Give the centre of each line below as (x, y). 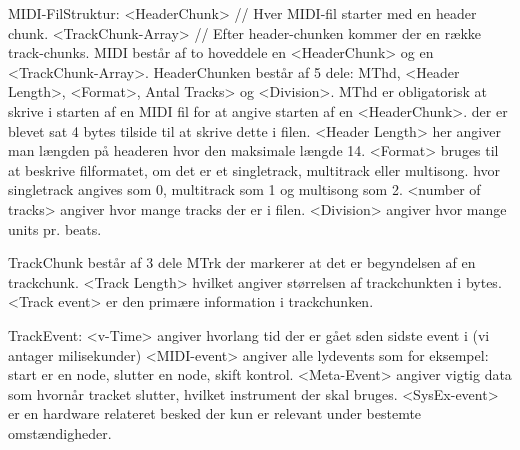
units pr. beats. (55, 228)
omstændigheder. (60, 432)
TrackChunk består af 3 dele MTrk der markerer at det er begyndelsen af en (242, 262)
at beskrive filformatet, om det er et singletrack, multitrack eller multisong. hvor (254, 169)
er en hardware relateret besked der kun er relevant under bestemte (215, 413)
